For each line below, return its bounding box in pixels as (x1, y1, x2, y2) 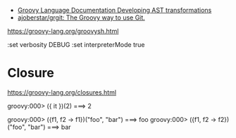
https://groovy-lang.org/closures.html (7, 88, 117, 97)
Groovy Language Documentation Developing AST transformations (17, 6, 212, 14)
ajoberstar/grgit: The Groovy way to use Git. (17, 13, 146, 22)
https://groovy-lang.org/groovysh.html (7, 27, 119, 35)
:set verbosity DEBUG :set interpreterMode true (7, 41, 145, 48)
